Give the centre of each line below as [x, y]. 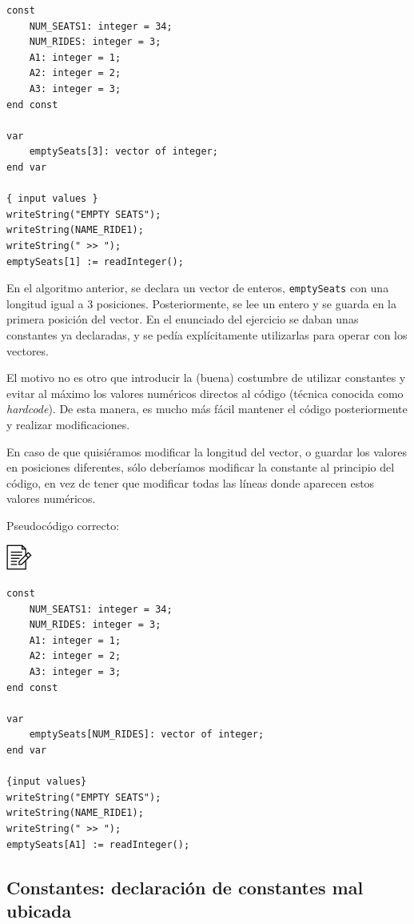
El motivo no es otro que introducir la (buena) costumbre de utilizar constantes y [206, 378]
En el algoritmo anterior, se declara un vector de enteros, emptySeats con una [198, 288]
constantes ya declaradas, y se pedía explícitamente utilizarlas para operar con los [207, 334]
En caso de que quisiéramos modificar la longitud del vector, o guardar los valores [207, 451]
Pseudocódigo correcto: [63, 525]
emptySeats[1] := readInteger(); [95, 261]
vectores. [28, 350]
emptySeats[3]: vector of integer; [123, 152]
